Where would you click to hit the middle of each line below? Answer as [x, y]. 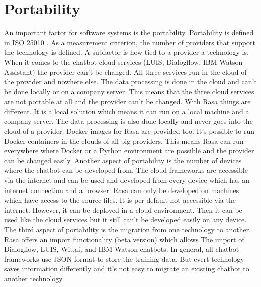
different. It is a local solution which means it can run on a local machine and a [127, 111]
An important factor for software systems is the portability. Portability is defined [129, 32]
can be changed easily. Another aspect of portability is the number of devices [123, 160]
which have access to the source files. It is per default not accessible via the [120, 200]
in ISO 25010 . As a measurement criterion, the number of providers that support [130, 42]
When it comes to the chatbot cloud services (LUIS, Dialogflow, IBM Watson [123, 62]
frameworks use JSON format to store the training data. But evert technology [124, 259]
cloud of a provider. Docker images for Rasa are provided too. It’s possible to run [129, 131]
